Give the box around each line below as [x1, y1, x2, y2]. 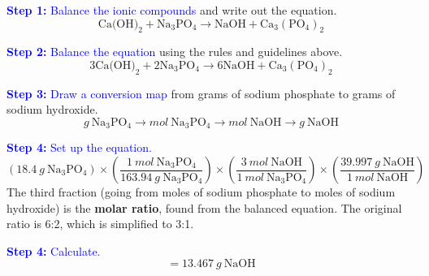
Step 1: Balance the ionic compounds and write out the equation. [6, 2, 337, 18]
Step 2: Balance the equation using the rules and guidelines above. [6, 43, 343, 60]
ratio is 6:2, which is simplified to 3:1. [6, 215, 194, 232]
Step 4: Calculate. [6, 242, 101, 259]
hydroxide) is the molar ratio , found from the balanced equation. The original [6, 199, 402, 216]
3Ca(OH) [89, 59, 136, 71]
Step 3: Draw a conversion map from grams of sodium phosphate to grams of [6, 84, 396, 101]
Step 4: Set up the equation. [6, 139, 152, 156]
